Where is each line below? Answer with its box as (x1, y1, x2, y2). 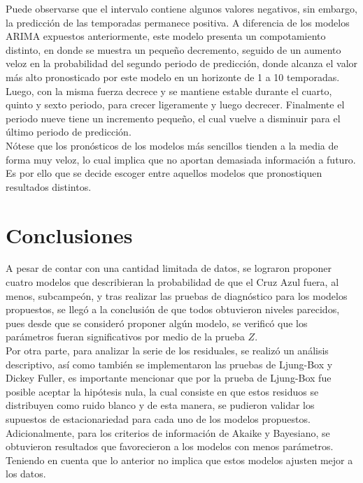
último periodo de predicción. (6, 124, 131, 139)
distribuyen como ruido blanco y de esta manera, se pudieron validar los (6, 398, 315, 412)
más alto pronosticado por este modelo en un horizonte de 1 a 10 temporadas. (6, 69, 340, 84)
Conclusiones (6, 220, 133, 249)
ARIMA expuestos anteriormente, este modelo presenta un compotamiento (6, 29, 326, 43)
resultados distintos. (6, 179, 92, 194)
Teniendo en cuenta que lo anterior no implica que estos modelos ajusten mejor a (6, 452, 353, 467)
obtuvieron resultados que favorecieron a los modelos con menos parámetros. (6, 439, 334, 454)
